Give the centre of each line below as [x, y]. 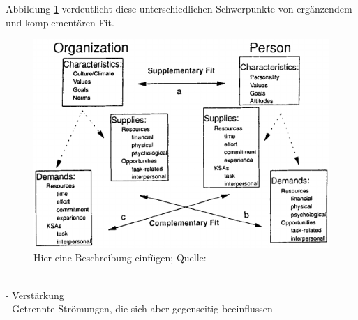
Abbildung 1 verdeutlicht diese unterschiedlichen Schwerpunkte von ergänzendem [179, 8]
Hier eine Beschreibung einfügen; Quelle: [120, 258]
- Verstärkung [35, 295]
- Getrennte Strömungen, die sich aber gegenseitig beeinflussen [139, 308]
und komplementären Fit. [60, 22]
